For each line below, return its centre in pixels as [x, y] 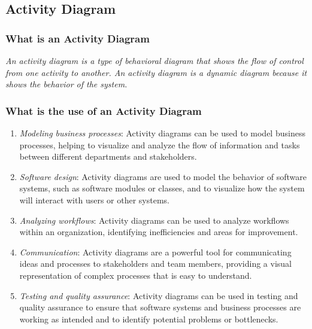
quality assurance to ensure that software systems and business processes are [160, 307]
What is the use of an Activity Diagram [104, 110]
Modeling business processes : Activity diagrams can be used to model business [162, 133]
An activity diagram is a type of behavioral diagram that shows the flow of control [155, 60]
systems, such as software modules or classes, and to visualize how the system [162, 188]
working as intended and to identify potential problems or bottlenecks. [149, 319]
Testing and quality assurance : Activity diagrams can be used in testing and [159, 295]
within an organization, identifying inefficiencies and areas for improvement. [159, 232]
